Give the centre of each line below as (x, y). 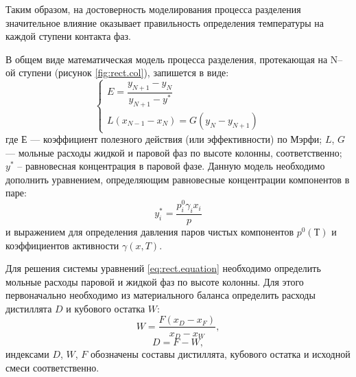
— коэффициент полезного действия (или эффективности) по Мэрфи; (176, 139)
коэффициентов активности (62, 245)
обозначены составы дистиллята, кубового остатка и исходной (221, 353)
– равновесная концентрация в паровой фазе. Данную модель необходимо (171, 166)
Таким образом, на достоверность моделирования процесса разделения (153, 9)
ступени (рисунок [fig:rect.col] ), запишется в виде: (124, 72)
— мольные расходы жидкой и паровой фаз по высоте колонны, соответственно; (174, 152)
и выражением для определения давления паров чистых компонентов (150, 231)
